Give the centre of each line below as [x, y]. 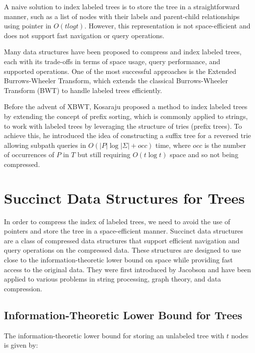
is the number [225, 145]
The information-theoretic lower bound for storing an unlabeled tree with [114, 335]
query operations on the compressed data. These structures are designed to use [123, 250]
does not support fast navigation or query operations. [84, 35]
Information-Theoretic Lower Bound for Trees [123, 315]
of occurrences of [29, 154]
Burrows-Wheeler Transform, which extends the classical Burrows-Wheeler [116, 81]
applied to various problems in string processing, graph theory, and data [113, 279]
